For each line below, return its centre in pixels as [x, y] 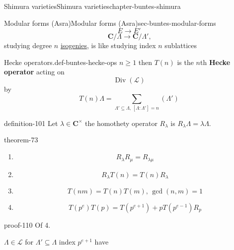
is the [185, 62]
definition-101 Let [31, 123]
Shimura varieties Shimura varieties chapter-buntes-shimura [92, 6]
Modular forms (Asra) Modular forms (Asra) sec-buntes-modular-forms [110, 23]
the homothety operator [121, 123]
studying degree [28, 45]
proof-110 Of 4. [27, 224]
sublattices [181, 45]
